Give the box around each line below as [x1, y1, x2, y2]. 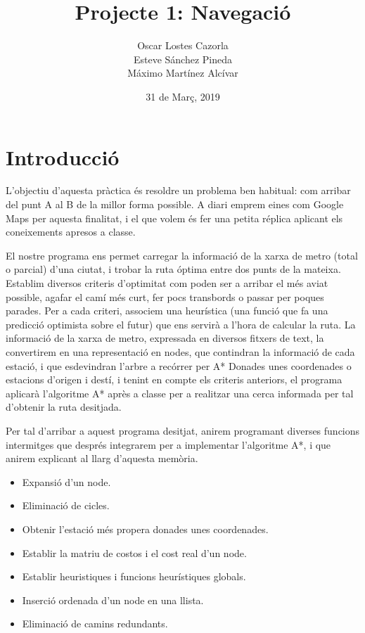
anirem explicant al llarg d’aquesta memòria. [6, 451, 198, 466]
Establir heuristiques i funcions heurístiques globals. [22, 569, 246, 584]
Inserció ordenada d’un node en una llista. [22, 592, 204, 607]
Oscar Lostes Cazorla [137, 38, 229, 53]
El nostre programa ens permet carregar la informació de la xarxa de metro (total [6, 248, 358, 262]
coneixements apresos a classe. [6, 224, 136, 239]
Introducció [6, 142, 120, 171]
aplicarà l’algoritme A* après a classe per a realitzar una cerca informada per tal [6, 385, 354, 400]
